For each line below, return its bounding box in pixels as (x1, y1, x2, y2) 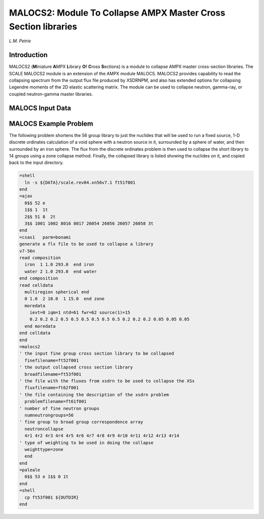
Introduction (9, 51, 48, 59)
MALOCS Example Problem (9, 119, 93, 128)
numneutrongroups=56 (24, 412, 74, 418)
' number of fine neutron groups (19, 406, 100, 411)
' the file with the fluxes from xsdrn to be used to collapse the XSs (19, 378, 195, 384)
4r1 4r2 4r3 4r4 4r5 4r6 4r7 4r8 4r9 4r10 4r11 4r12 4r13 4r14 (24, 433, 179, 439)
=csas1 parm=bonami (19, 234, 71, 240)
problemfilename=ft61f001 (24, 399, 87, 405)
